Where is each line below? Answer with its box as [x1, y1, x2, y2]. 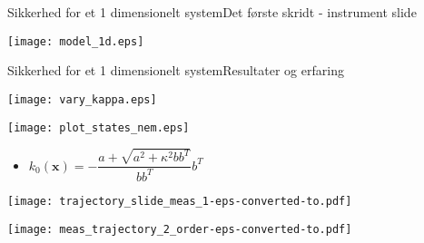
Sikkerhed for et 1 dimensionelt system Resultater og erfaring [7, 61, 344, 80]
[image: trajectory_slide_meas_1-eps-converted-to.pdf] [7, 194, 352, 208]
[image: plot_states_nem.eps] [7, 121, 190, 134]
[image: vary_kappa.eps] [7, 92, 157, 106]
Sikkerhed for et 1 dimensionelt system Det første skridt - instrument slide [7, 3, 417, 21]
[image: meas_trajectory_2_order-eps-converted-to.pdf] [7, 222, 352, 236]
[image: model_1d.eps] [7, 34, 144, 48]
